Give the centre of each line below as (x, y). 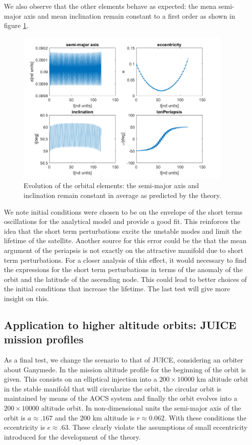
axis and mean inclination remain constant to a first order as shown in (129, 15)
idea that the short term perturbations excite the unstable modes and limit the (123, 231)
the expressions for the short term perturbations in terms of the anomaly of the (123, 269)
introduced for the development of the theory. (72, 436)
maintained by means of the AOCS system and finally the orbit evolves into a (121, 398)
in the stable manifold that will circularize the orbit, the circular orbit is (113, 388)
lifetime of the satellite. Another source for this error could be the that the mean (125, 240)
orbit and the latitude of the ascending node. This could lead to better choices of (126, 279)
